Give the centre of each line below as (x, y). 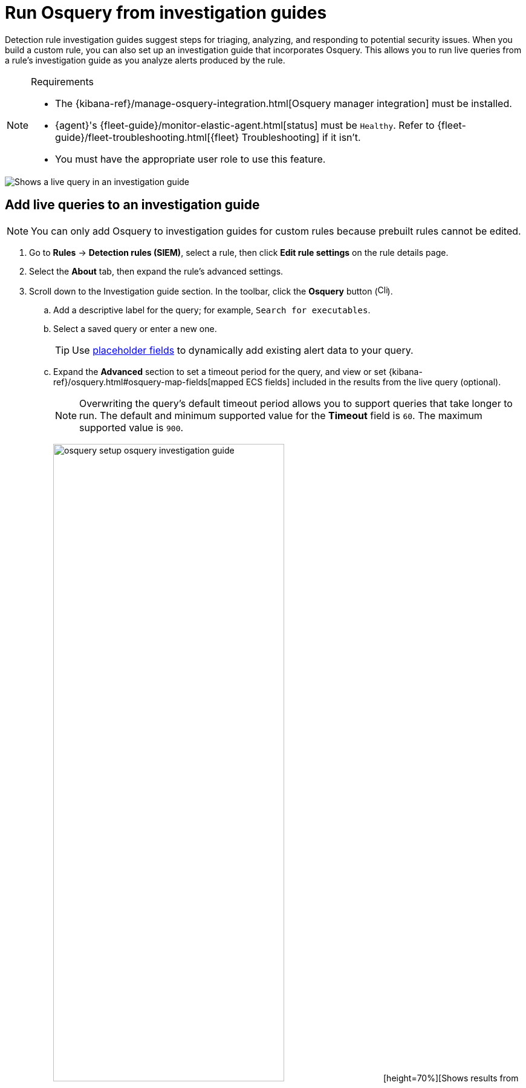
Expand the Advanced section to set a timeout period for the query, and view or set (220, 371)
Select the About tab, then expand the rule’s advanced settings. (156, 271)
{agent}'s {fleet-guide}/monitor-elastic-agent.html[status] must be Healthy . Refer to (245, 125)
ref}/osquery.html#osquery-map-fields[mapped (148, 382)
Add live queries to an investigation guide (132, 205)
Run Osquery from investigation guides (166, 13)
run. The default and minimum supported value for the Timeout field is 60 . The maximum (281, 415)
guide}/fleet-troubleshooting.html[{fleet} (147, 137)
